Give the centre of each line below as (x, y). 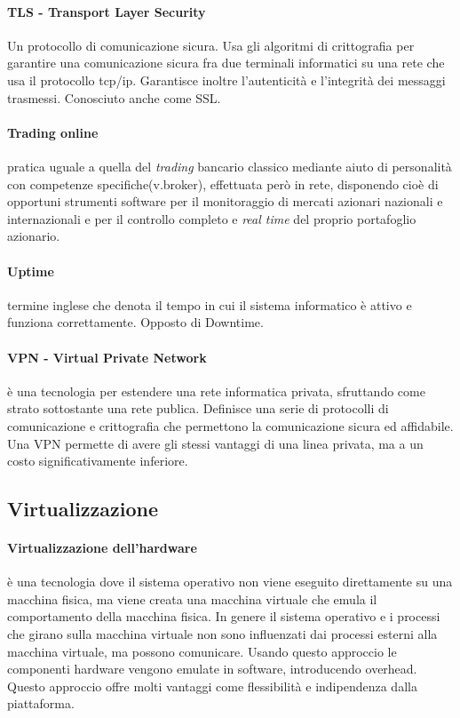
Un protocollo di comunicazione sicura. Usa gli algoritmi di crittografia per (211, 45)
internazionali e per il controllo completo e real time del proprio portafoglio (212, 218)
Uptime (31, 271)
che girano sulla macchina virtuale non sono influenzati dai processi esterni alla (222, 634)
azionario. (34, 236)
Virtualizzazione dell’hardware (102, 548)
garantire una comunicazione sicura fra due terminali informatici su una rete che (226, 63)
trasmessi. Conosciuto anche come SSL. (114, 97)
